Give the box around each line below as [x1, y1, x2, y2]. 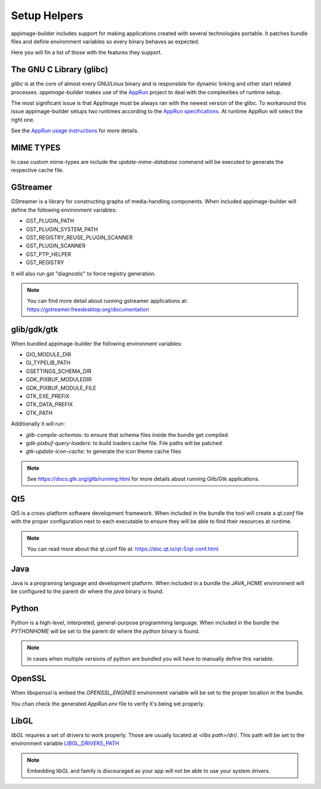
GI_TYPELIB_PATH [26, 359, 71, 366]
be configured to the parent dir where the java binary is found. [11, 588, 164, 595]
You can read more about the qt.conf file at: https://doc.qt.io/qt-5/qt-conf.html [27, 545, 219, 552]
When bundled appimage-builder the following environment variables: [11, 340, 182, 347]
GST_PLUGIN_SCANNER [26, 242, 86, 250]
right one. [11, 116, 35, 123]
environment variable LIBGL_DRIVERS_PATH [11, 740, 119, 747]
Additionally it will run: [11, 420, 65, 427]
